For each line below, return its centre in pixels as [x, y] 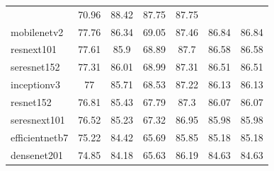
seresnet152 [35, 67]
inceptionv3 [36, 84]
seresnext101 [38, 119]
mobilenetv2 [37, 31]
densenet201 [37, 154]
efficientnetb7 [40, 137]
